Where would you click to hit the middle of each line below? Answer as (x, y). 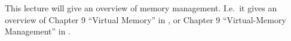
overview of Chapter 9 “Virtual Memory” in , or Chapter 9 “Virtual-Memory (145, 19)
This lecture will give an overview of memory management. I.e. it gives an (141, 8)
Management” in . (38, 31)
